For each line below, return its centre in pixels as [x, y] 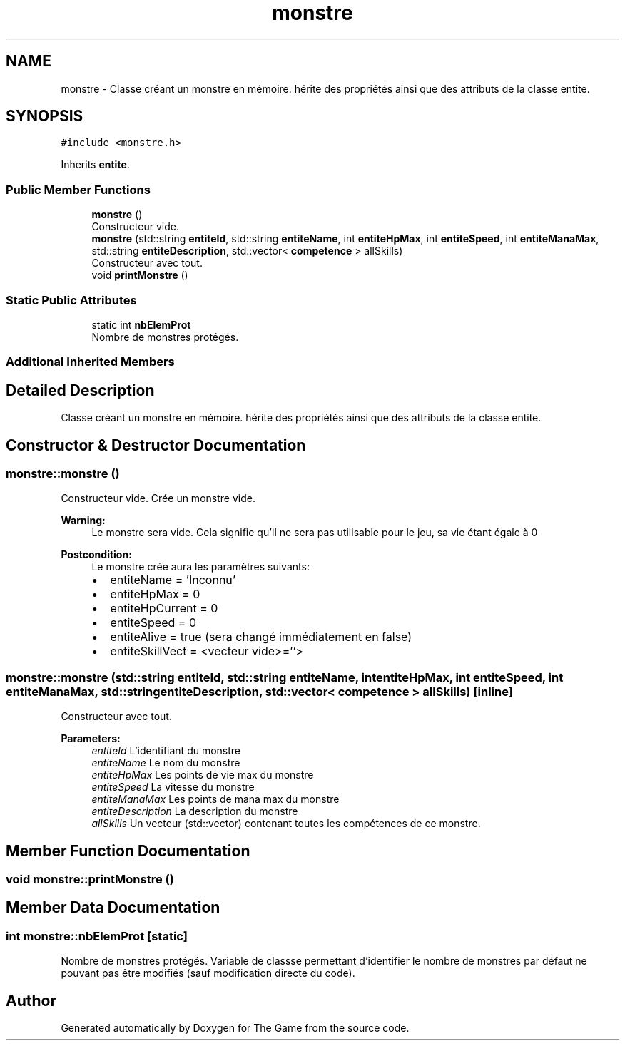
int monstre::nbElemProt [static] [97, 936]
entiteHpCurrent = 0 [164, 609]
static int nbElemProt [141, 324]
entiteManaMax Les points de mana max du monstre [215, 799]
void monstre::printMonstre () [90, 879]
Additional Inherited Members [90, 362]
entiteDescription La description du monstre [195, 811]
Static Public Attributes [71, 300]
